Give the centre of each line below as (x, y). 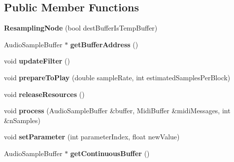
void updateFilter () (37, 61)
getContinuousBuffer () (110, 153)
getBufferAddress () (104, 44)
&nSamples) (22, 120)
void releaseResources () (44, 94)
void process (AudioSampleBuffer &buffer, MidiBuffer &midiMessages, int (117, 111)
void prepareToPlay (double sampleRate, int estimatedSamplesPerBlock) (117, 77)
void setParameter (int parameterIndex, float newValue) (92, 137)
